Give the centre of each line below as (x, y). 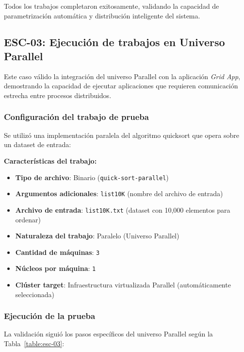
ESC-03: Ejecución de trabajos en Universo (114, 42)
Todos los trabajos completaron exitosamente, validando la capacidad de (112, 6)
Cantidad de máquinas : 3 (57, 252)
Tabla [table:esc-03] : (34, 344)
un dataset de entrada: (38, 144)
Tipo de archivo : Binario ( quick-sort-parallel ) (92, 177)
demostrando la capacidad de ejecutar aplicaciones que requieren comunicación (121, 86)
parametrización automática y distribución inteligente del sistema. (102, 15)
